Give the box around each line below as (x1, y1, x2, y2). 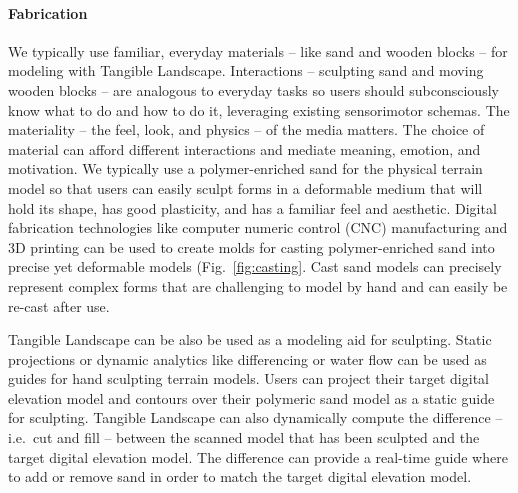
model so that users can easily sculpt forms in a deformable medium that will (8, 177, 483, 198)
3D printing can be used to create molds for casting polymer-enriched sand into (8, 236, 495, 257)
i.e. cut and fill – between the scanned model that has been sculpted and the (8, 427, 480, 448)
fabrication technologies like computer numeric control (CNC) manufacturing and (8, 217, 508, 238)
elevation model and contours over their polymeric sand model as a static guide (8, 387, 495, 408)
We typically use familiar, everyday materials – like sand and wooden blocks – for (8, 40, 508, 61)
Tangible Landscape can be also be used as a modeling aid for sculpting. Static (8, 329, 492, 350)
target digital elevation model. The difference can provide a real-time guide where (8, 446, 508, 467)
